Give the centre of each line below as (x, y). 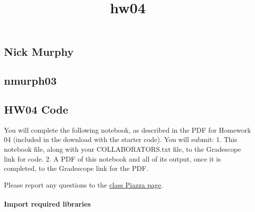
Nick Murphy (39, 52)
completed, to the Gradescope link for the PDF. (76, 168)
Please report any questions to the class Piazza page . (84, 184)
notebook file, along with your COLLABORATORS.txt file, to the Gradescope (123, 149)
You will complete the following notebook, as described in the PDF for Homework (127, 130)
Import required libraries (47, 203)
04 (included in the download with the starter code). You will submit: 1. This (121, 139)
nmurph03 (30, 81)
